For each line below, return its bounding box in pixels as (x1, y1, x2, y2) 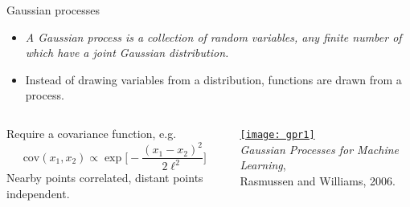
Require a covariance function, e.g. (6, 124, 177, 141)
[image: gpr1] (240, 128, 315, 140)
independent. (6, 185, 70, 202)
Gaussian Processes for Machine (240, 140, 399, 157)
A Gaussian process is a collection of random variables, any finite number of (25, 28, 402, 45)
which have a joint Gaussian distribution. (25, 44, 229, 61)
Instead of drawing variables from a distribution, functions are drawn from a (25, 71, 402, 87)
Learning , (240, 156, 286, 173)
